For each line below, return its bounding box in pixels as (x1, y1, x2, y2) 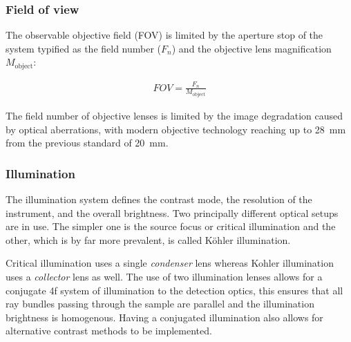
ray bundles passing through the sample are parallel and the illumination (6, 296, 314, 311)
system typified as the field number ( (6, 41, 162, 55)
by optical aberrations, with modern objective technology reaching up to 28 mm (6, 122, 346, 136)
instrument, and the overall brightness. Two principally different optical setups (6, 205, 339, 220)
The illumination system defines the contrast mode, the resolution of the (6, 192, 312, 207)
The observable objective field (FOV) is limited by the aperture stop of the (6, 28, 323, 42)
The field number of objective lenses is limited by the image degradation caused (6, 108, 343, 123)
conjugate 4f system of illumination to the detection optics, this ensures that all (6, 283, 343, 297)
